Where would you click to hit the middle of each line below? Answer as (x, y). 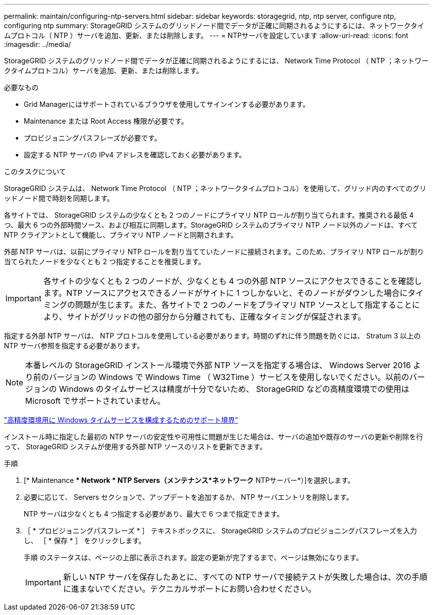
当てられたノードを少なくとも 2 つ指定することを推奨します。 (105, 261)
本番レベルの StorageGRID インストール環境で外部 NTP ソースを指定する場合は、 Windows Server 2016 (218, 365)
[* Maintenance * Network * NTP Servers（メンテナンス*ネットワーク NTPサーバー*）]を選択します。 (189, 480)
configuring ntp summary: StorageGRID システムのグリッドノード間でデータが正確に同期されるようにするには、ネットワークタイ (214, 25)
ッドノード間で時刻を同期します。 (59, 198)
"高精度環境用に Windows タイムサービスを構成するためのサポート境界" (121, 420)
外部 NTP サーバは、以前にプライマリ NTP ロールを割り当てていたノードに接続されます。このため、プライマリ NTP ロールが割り (214, 252)
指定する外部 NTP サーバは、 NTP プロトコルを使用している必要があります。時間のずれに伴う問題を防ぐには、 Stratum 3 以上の (213, 336)
